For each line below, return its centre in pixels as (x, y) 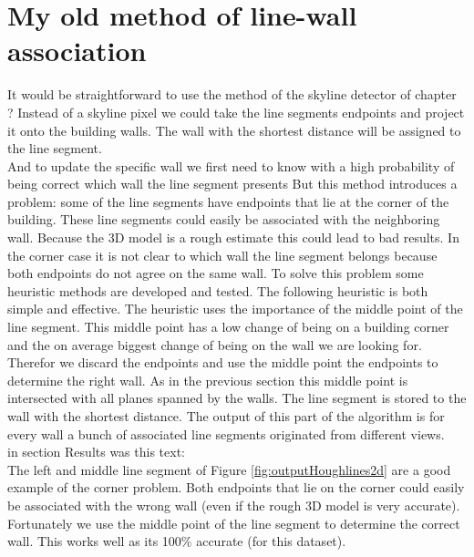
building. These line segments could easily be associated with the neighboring (224, 219)
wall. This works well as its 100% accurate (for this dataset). (177, 541)
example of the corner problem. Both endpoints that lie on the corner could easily (236, 487)
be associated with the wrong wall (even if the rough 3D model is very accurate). (234, 505)
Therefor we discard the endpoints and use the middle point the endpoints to (223, 362)
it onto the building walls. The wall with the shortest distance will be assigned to (234, 130)
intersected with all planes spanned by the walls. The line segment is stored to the (237, 398)
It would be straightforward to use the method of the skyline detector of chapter (232, 94)
